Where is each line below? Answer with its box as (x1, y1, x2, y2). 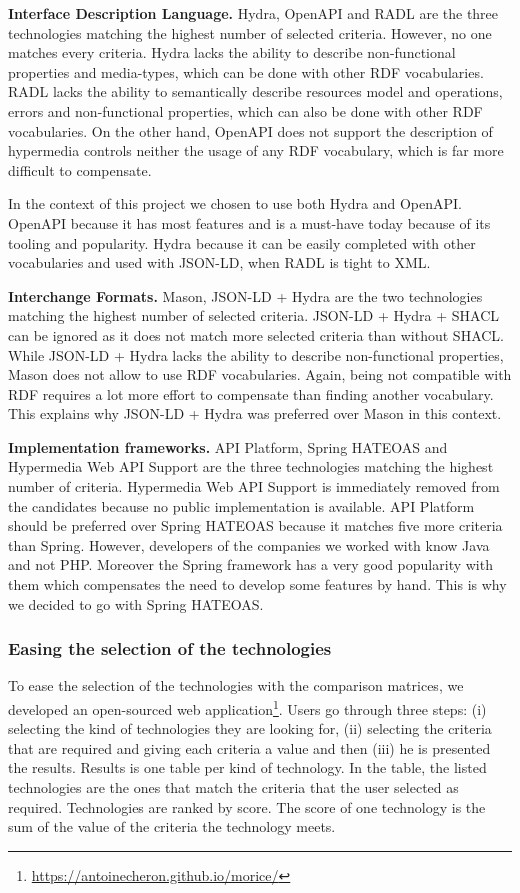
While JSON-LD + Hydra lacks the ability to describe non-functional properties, (8, 344, 504, 365)
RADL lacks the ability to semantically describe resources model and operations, (8, 81, 503, 102)
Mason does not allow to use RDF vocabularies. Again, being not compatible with (8, 364, 512, 385)
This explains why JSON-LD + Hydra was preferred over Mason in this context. (8, 403, 502, 424)
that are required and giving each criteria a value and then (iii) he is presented (8, 737, 491, 758)
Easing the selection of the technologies (8, 636, 332, 661)
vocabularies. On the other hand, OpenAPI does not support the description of (8, 120, 493, 141)
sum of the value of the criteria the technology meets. (8, 816, 336, 837)
